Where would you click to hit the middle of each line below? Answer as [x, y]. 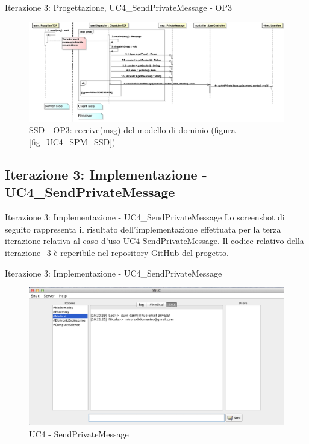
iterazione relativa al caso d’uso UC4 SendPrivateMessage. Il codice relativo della [154, 241]
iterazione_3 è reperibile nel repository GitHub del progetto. [117, 252]
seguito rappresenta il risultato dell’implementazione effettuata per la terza [143, 229]
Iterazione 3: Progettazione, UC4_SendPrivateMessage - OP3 [118, 7]
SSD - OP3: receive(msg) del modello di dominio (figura [132, 130]
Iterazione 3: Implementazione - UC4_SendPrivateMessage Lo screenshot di [145, 217]
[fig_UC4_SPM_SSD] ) [72, 141]
